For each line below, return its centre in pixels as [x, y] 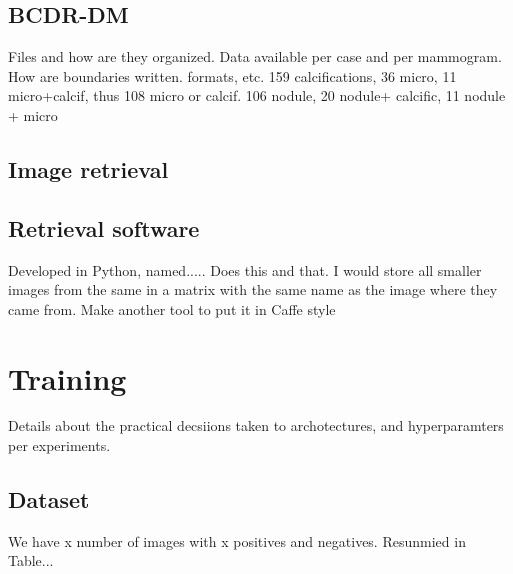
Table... [31, 560]
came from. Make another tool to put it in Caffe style [172, 308]
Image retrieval [88, 168]
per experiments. [59, 445]
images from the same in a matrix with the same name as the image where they [253, 289]
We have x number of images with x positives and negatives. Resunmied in [237, 540]
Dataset [49, 499]
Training [67, 377]
